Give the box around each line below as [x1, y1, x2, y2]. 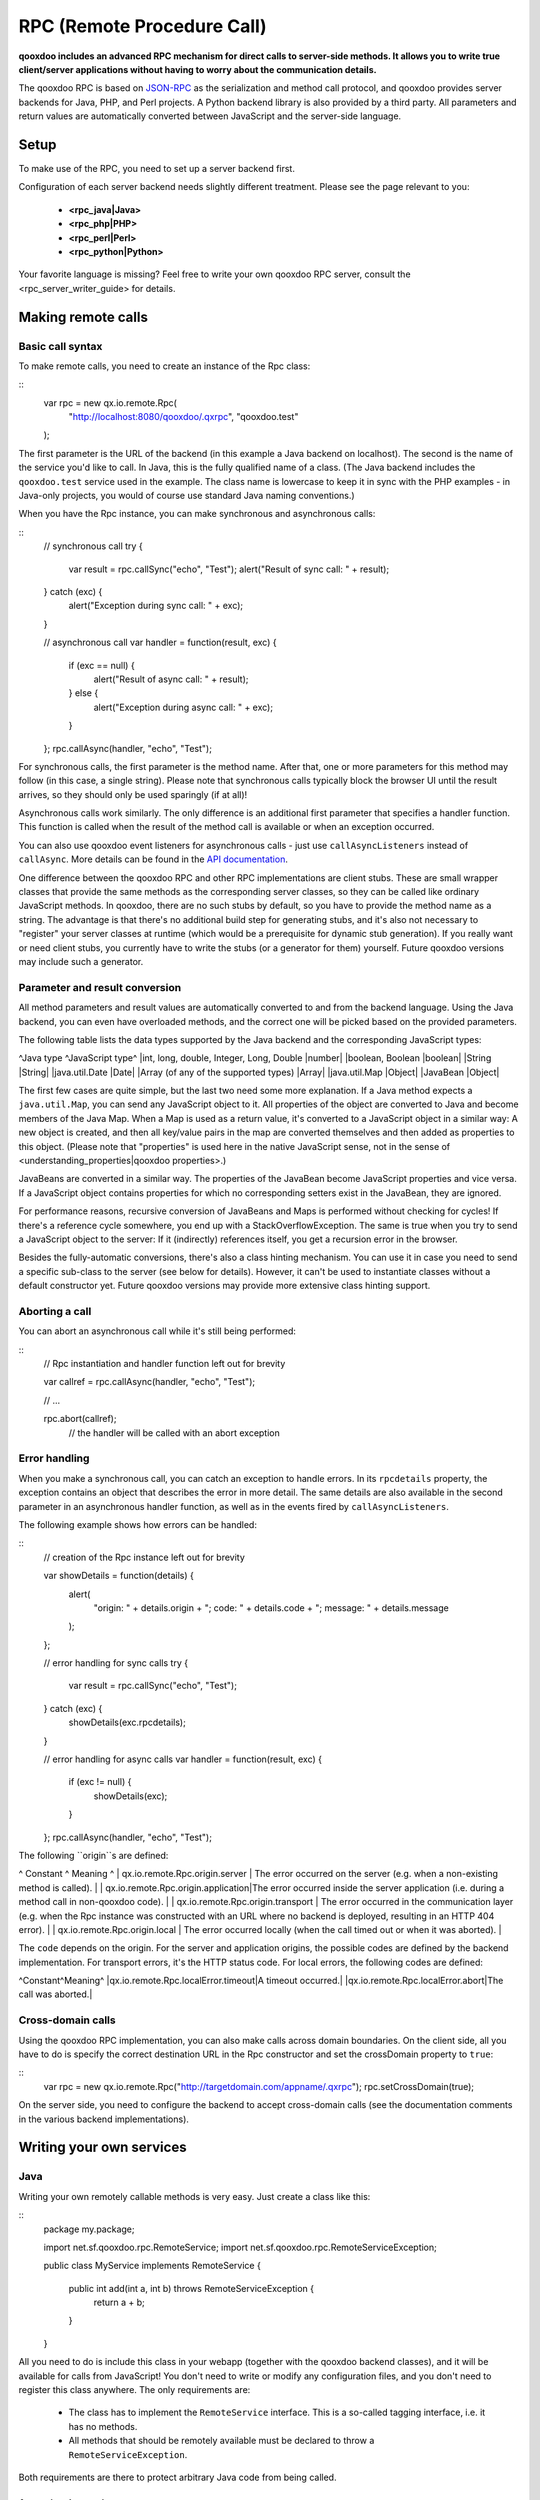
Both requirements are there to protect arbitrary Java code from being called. [18, 2471, 337, 2483]
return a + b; [93, 2296, 145, 2309]
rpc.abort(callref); [43, 1413, 117, 1425]
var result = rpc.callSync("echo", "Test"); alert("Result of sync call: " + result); [68, 563, 390, 575]
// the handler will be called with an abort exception [68, 1426, 280, 1439]
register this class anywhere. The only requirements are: [18, 2384, 251, 2396]
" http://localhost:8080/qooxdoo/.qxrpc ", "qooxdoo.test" [68, 411, 299, 423]
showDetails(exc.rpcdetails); [68, 1716, 187, 1729]
